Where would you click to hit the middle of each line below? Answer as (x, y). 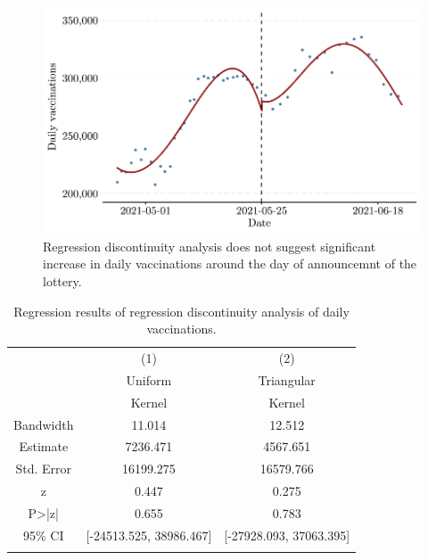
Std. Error (44, 469)
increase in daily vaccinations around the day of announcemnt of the (230, 264)
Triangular (287, 379)
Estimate (44, 446)
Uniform (149, 379)
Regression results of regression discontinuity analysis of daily (181, 311)
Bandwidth (44, 424)
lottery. (62, 280)
